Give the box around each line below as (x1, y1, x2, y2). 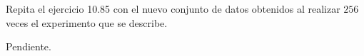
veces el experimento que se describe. (6, 15, 168, 30)
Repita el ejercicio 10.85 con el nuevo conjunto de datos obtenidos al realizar (6, 1, 340, 16)
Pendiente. (6, 39, 51, 54)
